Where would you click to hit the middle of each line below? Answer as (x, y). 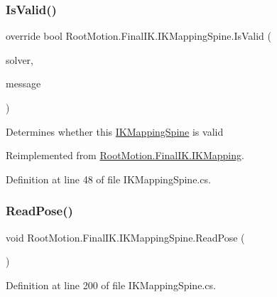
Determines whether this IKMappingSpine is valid (115, 131)
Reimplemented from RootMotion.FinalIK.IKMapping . (125, 155)
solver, (20, 59)
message (23, 83)
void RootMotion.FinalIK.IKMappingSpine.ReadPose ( (125, 237)
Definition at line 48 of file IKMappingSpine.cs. (108, 179)
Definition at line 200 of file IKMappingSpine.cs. (111, 285)
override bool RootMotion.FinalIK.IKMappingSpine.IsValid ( (138, 36)
